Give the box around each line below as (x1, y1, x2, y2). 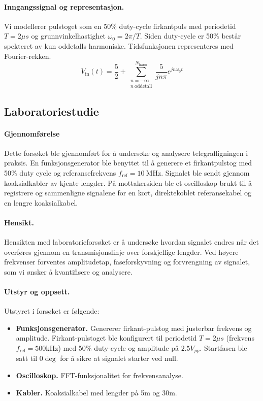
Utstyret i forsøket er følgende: (4, 306, 100, 316)
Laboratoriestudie (4, 103, 99, 119)
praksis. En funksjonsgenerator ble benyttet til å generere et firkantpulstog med (4, 157, 252, 168)
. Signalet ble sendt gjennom (161, 167, 250, 178)
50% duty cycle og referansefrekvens (4, 167, 116, 178)
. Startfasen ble (200, 343, 247, 353)
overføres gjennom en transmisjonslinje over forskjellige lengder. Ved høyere (4, 246, 239, 257)
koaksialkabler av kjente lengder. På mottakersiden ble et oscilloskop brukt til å (4, 177, 252, 188)
